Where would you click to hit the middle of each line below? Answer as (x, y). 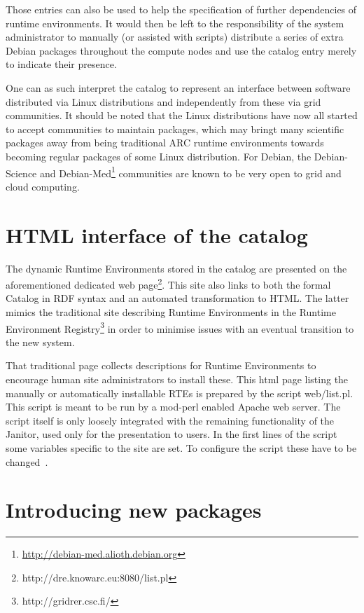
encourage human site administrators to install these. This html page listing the (177, 379)
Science (21, 173)
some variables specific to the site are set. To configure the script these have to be (181, 447)
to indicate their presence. (61, 64)
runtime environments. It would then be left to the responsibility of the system (175, 23)
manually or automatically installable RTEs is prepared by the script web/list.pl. (180, 393)
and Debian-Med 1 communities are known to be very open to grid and (190, 172)
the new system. (40, 342)
